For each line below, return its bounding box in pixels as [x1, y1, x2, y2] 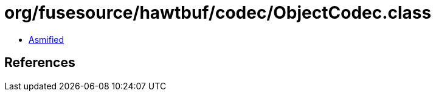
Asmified [29, 34, 64, 45]
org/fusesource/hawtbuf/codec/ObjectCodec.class [4, 2, 432, 23]
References [4, 55, 75, 71]
